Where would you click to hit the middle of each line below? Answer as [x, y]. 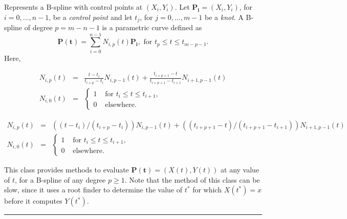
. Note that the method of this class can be [192, 179]
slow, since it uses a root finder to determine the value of [93, 190]
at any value [240, 169]
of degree [38, 27]
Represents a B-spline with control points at [73, 7]
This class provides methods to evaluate [67, 169]
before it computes [33, 201]
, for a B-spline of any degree [60, 179]
